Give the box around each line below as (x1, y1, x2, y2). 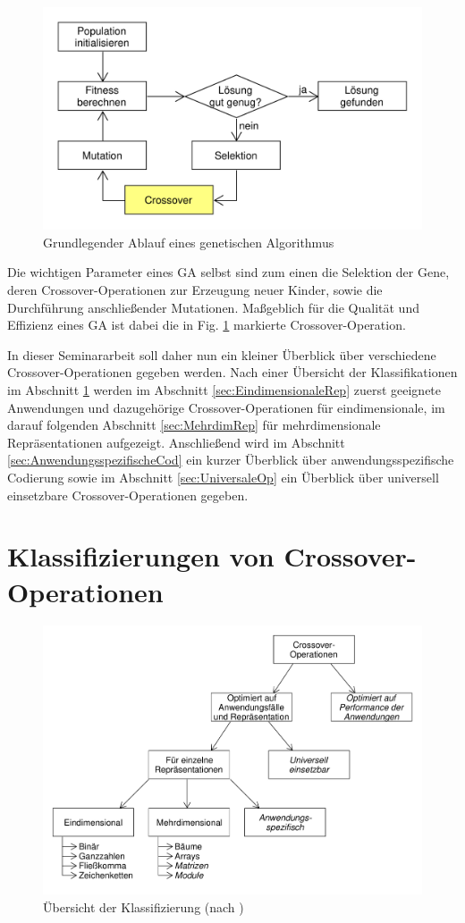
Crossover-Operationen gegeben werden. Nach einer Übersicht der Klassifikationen (7, 363, 458, 382)
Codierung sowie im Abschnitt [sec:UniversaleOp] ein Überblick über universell (7, 467, 439, 486)
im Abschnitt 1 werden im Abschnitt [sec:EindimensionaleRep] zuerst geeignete (7, 381, 442, 399)
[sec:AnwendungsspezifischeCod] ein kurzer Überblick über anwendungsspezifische (7, 450, 454, 469)
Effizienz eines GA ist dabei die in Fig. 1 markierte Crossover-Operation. (7, 315, 406, 334)
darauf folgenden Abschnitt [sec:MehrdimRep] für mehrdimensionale (7, 415, 381, 434)
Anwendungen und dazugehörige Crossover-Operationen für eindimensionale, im (7, 398, 445, 416)
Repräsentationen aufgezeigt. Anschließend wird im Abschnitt (7, 432, 345, 451)
